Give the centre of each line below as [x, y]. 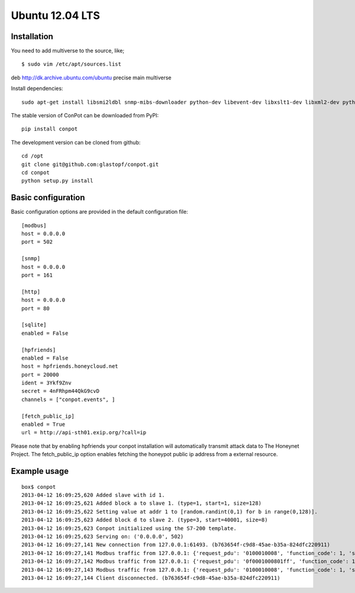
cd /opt [33, 156]
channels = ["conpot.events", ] [68, 399]
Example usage [40, 471]
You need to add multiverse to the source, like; [67, 51]
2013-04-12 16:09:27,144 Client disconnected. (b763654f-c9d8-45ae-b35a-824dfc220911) [151, 578]
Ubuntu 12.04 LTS [56, 15]
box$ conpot [39, 487]
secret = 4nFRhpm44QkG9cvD [61, 391]
